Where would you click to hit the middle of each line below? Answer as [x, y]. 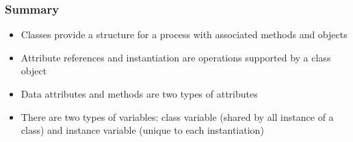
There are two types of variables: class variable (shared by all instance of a [177, 116]
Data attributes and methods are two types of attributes [139, 94]
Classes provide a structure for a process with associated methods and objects [184, 34]
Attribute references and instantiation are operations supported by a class [176, 57]
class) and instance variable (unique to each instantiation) [142, 130]
